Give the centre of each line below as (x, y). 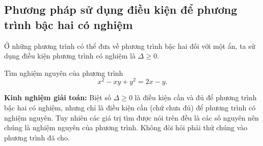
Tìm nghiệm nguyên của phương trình (64, 72)
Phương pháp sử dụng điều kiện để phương (121, 9)
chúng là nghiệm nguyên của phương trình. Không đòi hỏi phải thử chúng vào (126, 127)
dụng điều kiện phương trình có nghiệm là (70, 56)
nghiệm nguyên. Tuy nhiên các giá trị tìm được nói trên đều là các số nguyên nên (131, 117)
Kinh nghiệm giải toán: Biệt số (58, 97)
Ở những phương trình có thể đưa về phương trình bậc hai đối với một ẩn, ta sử (130, 46)
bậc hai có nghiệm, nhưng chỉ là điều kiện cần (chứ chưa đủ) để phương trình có (130, 108)
